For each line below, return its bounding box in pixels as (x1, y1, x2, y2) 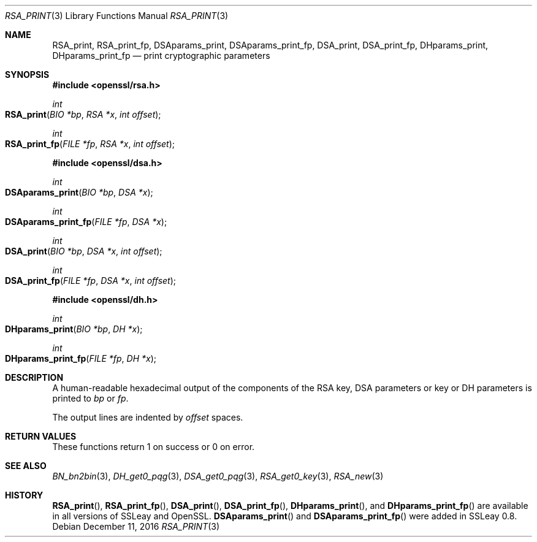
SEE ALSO (5, 460, 47, 471)
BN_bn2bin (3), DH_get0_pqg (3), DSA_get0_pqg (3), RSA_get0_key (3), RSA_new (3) (52, 471, 384, 481)
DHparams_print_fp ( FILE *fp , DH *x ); (5, 353, 157, 364)
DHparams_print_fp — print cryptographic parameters (52, 50, 270, 61)
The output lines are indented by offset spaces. (52, 412, 243, 422)
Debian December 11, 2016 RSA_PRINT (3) (52, 521, 220, 532)
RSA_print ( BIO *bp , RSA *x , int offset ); (5, 109, 161, 120)
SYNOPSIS (5, 69, 50, 80)
